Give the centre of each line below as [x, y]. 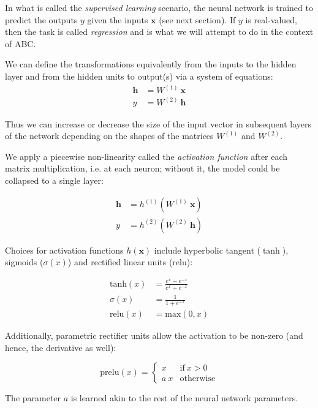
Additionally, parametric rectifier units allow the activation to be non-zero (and [154, 335]
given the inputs [118, 19]
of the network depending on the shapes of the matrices [109, 136]
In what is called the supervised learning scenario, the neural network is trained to [159, 7]
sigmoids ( [24, 262]
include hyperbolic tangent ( [207, 250]
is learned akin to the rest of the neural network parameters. [184, 398]
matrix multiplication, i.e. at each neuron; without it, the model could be [142, 168]
